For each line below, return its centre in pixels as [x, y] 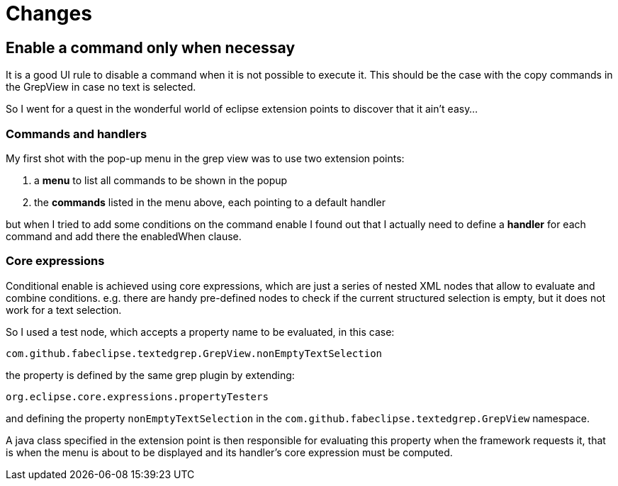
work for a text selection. [64, 310]
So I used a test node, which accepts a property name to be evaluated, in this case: [200, 332]
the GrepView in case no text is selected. [101, 87]
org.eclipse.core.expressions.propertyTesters [137, 396]
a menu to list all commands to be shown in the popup [161, 180]
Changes [49, 13]
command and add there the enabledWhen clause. [124, 236]
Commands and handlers [77, 134]
